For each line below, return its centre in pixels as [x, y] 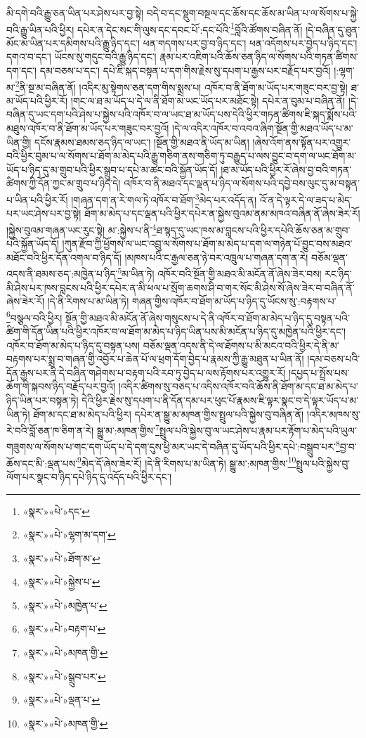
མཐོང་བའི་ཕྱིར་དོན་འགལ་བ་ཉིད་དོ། [64, 257]
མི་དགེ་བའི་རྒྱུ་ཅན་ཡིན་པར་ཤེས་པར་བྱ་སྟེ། [75, 13]
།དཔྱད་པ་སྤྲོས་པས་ [319, 372]
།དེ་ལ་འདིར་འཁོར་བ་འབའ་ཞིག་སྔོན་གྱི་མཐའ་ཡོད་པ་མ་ [263, 128]
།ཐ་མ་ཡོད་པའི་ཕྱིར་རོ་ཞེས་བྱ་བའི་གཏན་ [286, 169]
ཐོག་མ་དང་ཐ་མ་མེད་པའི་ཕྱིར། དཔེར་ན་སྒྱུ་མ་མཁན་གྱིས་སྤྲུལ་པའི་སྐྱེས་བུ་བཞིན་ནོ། [169, 414]
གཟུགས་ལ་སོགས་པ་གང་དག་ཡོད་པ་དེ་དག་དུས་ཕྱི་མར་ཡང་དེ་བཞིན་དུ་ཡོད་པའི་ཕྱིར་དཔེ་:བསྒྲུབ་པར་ [171, 447]
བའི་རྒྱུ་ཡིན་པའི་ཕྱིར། [40, 29]
